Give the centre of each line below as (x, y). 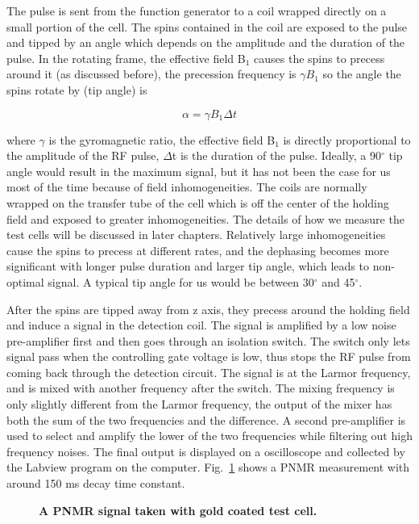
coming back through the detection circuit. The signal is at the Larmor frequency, (209, 372)
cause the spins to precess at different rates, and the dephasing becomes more (198, 250)
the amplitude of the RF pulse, (83, 155)
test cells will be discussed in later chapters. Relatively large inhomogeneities (196, 235)
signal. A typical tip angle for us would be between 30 (181, 281)
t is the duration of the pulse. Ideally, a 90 (277, 155)
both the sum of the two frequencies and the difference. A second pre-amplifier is (206, 419)
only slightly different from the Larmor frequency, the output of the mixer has (199, 404)
